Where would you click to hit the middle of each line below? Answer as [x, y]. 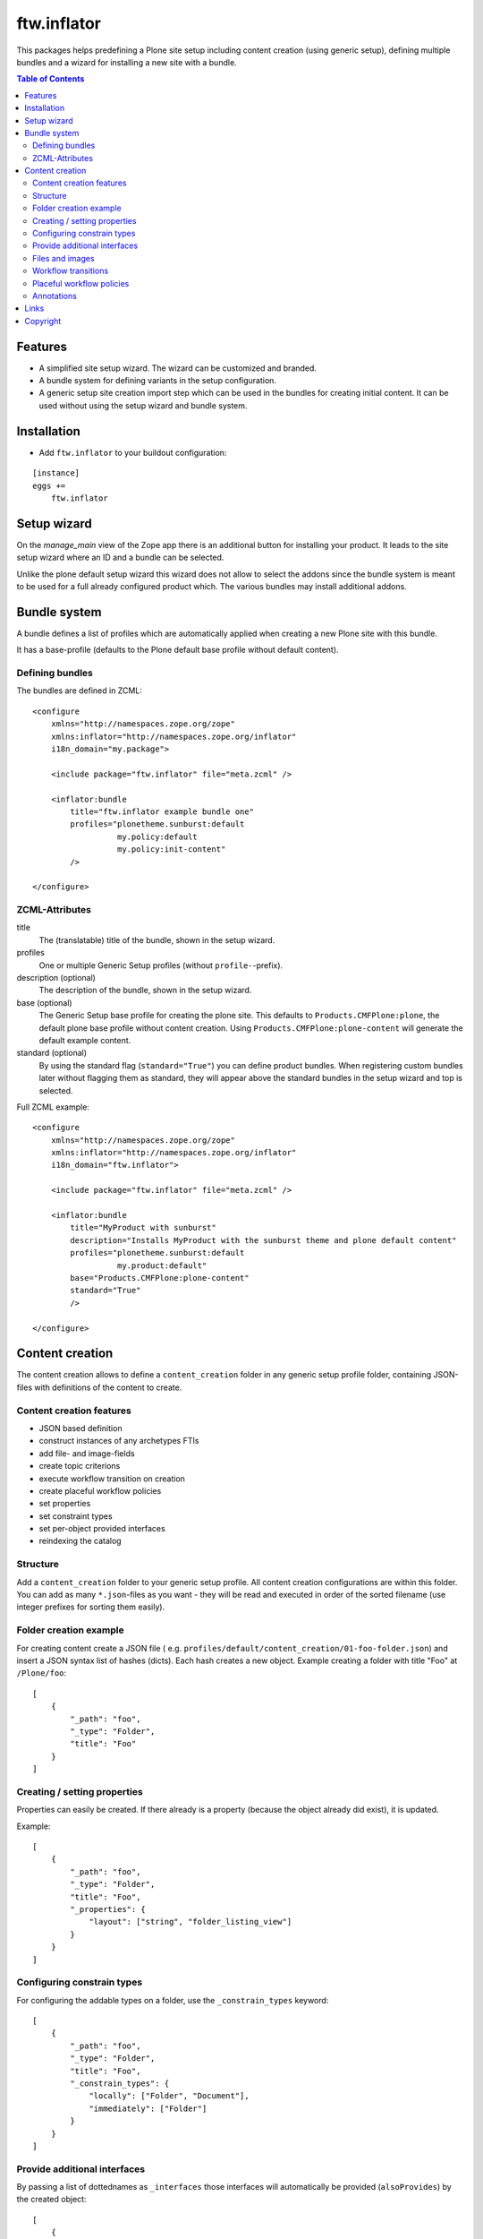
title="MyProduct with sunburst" [143, 1228]
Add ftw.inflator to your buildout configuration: [133, 452]
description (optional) [56, 977]
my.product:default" [162, 1265]
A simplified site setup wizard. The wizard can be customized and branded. [178, 368]
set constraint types [76, 1516]
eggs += [49, 485]
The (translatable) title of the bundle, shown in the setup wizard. [157, 939]
